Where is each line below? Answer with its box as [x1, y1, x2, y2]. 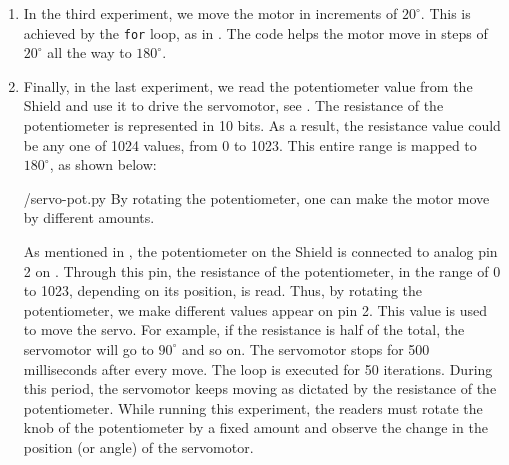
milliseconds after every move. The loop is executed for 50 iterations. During [23, 358, 493, 379]
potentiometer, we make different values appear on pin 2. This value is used [23, 299, 487, 320]
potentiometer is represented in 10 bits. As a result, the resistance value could [23, 115, 501, 136]
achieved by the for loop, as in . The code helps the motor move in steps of [23, 22, 488, 43]
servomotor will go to [23, 338, 154, 359]
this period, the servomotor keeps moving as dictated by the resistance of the [23, 378, 497, 399]
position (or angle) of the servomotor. [23, 436, 254, 457]
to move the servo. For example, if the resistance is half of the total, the [23, 319, 465, 340]
